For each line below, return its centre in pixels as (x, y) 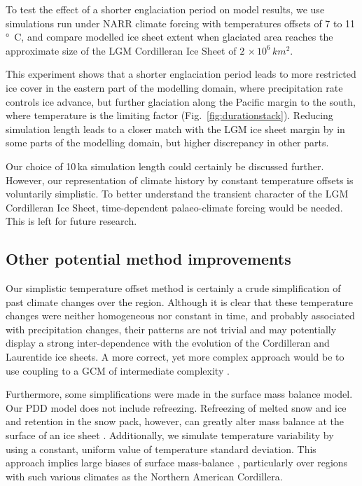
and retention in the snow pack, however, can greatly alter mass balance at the (175, 421)
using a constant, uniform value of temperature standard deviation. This (161, 449)
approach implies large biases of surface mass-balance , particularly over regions (177, 463)
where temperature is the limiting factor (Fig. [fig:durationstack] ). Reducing (169, 115)
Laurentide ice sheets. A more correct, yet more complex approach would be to (175, 357)
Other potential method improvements (148, 259)
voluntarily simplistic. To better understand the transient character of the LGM (177, 194)
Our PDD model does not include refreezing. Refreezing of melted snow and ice (176, 407)
